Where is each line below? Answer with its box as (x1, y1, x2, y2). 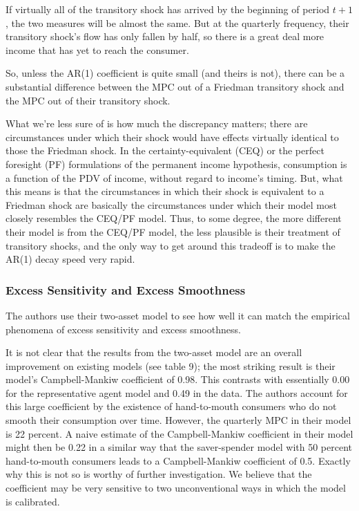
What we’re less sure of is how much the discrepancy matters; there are (6, 116, 308, 131)
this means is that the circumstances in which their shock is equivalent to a (6, 184, 324, 198)
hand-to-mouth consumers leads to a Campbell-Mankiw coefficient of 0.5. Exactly (6, 453, 351, 467)
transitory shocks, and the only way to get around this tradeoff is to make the (6, 238, 336, 252)
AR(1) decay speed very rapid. (6, 252, 135, 266)
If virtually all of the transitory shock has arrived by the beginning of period (6, 2, 330, 16)
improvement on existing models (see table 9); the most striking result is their (6, 358, 336, 373)
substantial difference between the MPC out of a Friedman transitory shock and (6, 79, 345, 93)
